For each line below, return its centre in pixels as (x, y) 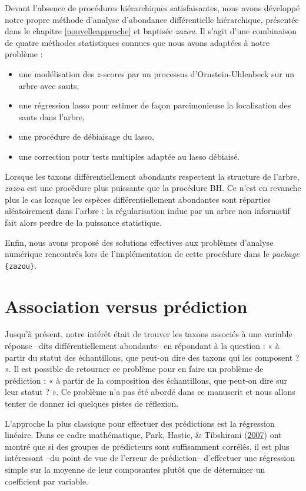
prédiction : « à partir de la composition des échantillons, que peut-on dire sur (146, 380)
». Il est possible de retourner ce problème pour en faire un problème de (134, 369)
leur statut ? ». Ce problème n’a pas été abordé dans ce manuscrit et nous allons (150, 392)
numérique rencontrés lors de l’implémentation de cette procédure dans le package (152, 254)
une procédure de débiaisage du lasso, (86, 136)
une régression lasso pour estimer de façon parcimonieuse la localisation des (155, 105)
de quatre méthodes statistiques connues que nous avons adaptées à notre (137, 42)
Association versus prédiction (126, 306)
